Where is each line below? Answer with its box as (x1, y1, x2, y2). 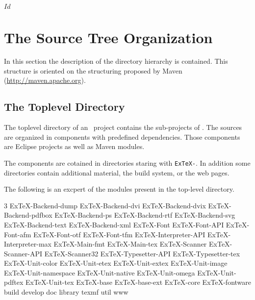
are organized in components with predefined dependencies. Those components (4, 131, 240, 142)
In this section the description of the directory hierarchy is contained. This (4, 56, 228, 66)
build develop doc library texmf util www (4, 287, 128, 297)
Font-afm (4, 229, 31, 239)
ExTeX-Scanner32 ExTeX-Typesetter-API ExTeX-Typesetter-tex (44, 248, 240, 258)
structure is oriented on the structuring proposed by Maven (4, 65, 182, 75)
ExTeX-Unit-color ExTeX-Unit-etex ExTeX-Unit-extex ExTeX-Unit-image (4, 258, 228, 268)
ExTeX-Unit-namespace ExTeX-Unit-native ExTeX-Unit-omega (4, 267, 195, 277)
